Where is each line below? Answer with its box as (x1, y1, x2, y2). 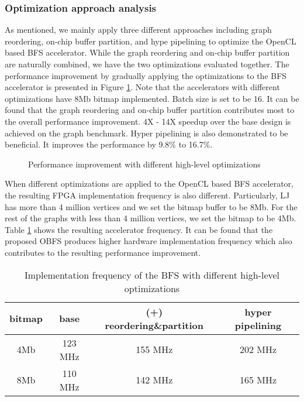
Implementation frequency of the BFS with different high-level (24, 268, 280, 282)
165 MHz (239, 373, 277, 386)
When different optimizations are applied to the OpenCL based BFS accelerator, (5, 177, 294, 190)
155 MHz (136, 342, 173, 356)
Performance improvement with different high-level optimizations (28, 157, 261, 170)
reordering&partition (105, 318, 204, 332)
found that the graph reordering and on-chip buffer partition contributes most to (5, 104, 295, 116)
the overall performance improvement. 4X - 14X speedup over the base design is (5, 115, 291, 127)
